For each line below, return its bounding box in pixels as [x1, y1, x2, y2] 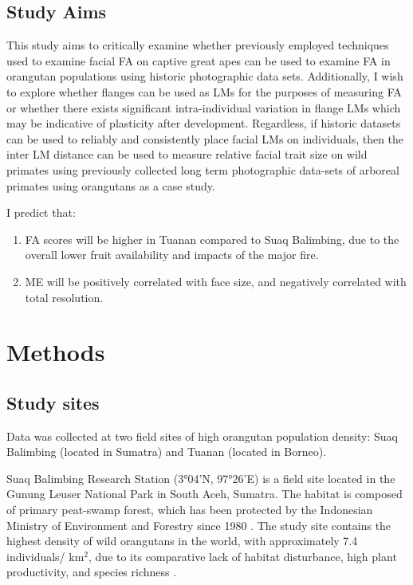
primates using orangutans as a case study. [6, 177, 215, 194]
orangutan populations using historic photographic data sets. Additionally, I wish [6, 68, 403, 84]
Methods [6, 336, 105, 368]
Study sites [6, 390, 100, 414]
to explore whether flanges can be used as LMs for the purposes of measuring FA [6, 83, 402, 100]
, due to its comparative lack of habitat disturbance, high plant [88, 548, 397, 564]
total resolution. [25, 289, 104, 305]
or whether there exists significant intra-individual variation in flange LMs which [6, 99, 401, 116]
